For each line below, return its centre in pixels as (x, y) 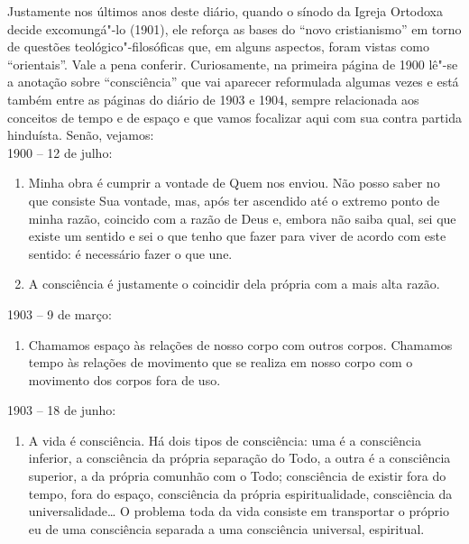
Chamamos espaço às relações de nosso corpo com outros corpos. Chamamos (240, 344)
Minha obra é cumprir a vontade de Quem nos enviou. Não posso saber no (234, 183)
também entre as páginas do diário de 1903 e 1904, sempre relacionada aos (213, 99)
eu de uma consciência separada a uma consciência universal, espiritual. (226, 528)
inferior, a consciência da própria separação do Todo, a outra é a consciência (239, 458)
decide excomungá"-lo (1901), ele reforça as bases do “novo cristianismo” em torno (234, 28)
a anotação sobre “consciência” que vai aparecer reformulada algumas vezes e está (233, 82)
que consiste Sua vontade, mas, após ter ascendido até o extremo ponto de (234, 200)
